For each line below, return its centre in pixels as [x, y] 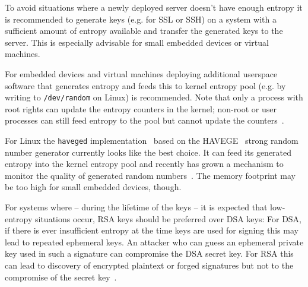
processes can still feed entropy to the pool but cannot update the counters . [145, 120]
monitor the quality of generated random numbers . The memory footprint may [150, 175]
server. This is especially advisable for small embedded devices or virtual [137, 42]
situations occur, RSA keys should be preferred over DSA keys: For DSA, [168, 218]
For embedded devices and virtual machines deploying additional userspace [141, 73]
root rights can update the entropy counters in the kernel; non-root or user [141, 108]
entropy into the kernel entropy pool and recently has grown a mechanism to [144, 164]
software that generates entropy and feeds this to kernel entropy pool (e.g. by [145, 85]
